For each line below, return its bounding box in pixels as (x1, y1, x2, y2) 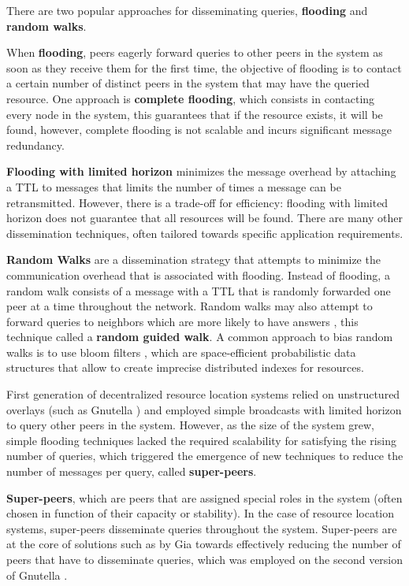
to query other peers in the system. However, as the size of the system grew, (6, 417, 374, 433)
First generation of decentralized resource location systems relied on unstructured (6, 386, 400, 402)
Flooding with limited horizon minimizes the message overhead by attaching (6, 163, 396, 180)
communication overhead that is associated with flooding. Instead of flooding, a (6, 266, 390, 283)
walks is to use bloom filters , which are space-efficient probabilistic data (6, 343, 356, 360)
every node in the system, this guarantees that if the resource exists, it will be (6, 106, 383, 122)
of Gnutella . (6, 566, 68, 583)
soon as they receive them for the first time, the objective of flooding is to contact (6, 59, 402, 76)
